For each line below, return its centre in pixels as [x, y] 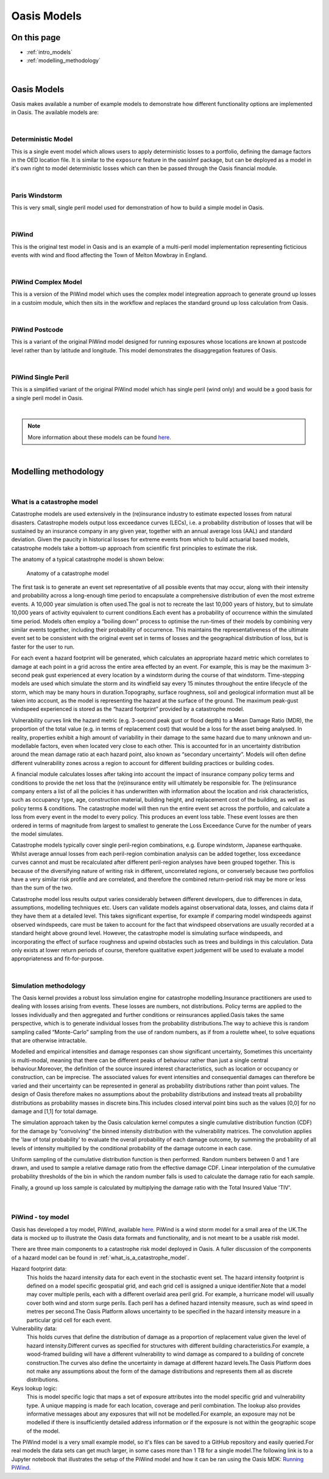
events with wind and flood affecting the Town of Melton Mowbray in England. [109, 255]
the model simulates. [37, 834]
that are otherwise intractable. [49, 1040]
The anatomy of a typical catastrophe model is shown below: [88, 559]
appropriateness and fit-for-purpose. [58, 959]
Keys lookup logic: [34, 1388]
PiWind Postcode [37, 329]
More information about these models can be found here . [100, 437]
